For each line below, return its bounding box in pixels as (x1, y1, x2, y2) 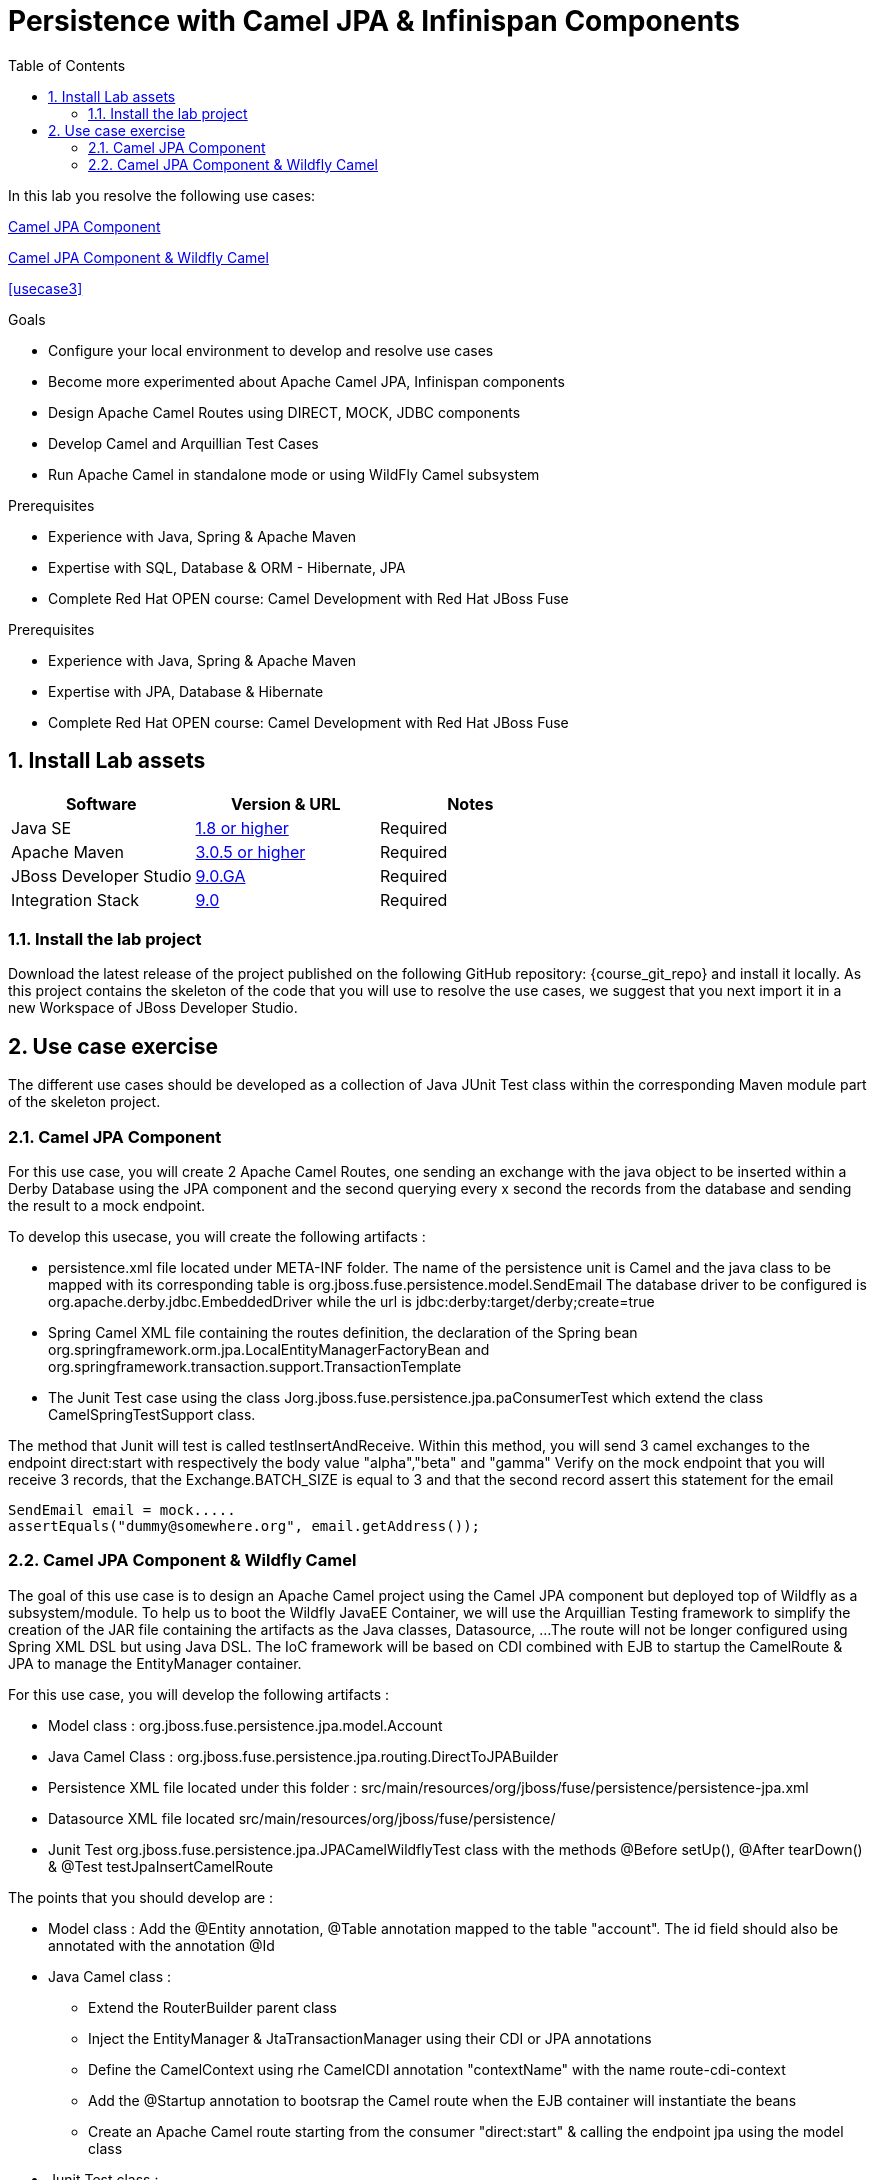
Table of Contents (8, 56, 126, 74)
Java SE (11, 817, 72, 838)
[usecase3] (8, 279, 83, 297)
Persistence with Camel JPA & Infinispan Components (8, 4, 740, 38)
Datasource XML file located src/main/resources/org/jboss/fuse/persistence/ (48, 1809, 556, 1827)
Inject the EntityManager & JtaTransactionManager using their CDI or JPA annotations (88, 2029, 652, 2047)
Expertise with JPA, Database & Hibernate (48, 682, 324, 700)
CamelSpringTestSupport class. (48, 1405, 256, 1423)
